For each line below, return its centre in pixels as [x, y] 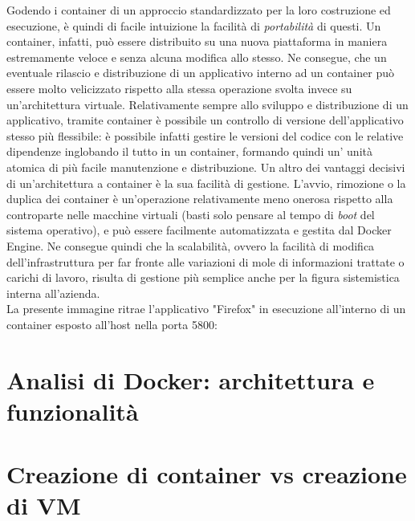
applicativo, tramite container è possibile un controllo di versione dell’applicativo [205, 120]
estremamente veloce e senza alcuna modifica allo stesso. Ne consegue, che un [197, 57]
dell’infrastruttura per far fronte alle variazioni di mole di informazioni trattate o [205, 261]
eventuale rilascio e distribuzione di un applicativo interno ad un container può [200, 73]
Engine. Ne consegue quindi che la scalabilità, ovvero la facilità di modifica [191, 245]
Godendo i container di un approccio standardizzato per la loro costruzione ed [199, 10]
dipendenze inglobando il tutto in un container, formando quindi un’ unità [189, 151]
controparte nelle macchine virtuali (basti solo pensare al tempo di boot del [191, 214]
